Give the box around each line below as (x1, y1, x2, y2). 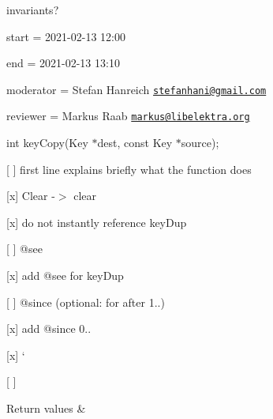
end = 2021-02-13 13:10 (6, 55, 120, 71)
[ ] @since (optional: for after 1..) (6, 293, 165, 310)
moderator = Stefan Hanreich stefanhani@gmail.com (6, 81, 267, 97)
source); (181, 134, 219, 151)
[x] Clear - (6, 187, 55, 204)
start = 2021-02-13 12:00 (6, 28, 125, 44)
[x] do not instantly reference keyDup (6, 213, 187, 230)
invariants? (6, 2, 59, 17)
